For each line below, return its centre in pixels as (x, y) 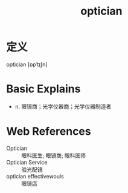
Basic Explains (43, 89)
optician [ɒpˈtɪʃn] (27, 64)
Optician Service (27, 162)
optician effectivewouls (35, 176)
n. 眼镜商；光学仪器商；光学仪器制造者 (63, 106)
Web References (49, 131)
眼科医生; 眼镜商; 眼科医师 (54, 155)
